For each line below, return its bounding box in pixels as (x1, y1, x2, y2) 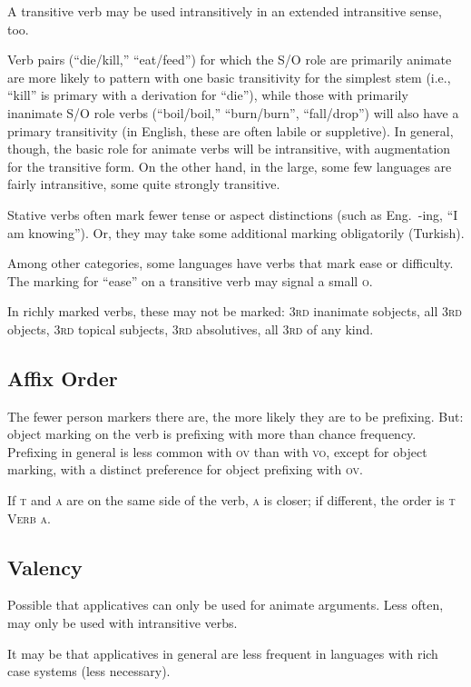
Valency (7, 553, 83, 581)
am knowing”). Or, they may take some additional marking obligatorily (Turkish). (7, 223, 465, 242)
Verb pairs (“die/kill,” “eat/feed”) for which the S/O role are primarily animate (7, 50, 452, 69)
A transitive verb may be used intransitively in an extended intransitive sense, (7, 2, 442, 20)
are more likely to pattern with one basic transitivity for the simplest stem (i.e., (7, 67, 451, 86)
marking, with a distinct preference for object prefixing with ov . (7, 460, 363, 479)
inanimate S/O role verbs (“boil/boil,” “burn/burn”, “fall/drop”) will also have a (7, 103, 459, 122)
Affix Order (7, 363, 118, 392)
